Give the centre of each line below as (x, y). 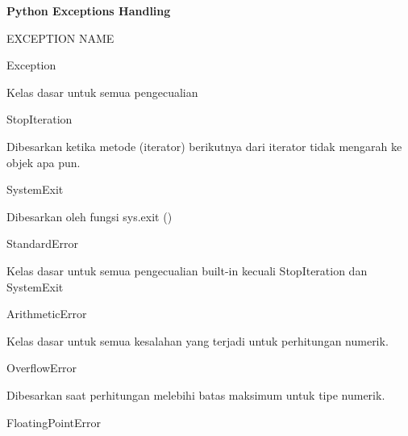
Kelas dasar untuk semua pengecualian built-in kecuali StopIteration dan (187, 270)
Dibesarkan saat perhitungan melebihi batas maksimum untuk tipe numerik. (196, 394)
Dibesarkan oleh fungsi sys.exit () (90, 216)
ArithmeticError (47, 314)
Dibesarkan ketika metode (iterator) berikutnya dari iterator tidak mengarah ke (204, 146)
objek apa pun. (44, 162)
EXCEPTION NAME (60, 38)
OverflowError (42, 368)
